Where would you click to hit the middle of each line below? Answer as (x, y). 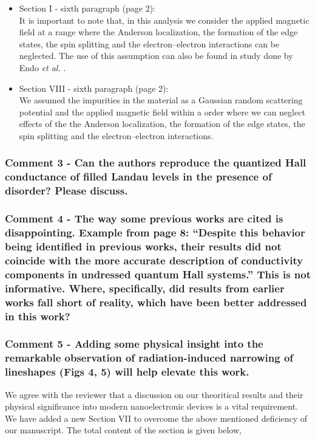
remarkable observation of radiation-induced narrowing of (149, 358)
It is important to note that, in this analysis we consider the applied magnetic (164, 20)
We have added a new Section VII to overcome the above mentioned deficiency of (156, 418)
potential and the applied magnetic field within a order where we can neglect (162, 112)
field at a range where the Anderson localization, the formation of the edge (158, 32)
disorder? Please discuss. (66, 191)
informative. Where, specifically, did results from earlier (145, 288)
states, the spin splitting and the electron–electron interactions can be (149, 43)
